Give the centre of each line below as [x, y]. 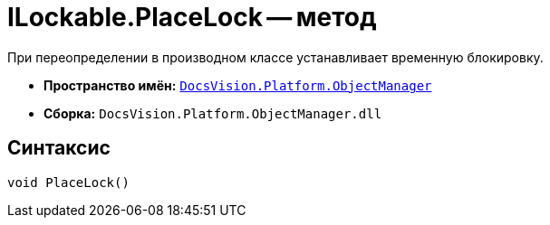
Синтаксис [59, 148]
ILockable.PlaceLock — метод [192, 17]
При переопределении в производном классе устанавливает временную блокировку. [275, 57]
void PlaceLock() [68, 182]
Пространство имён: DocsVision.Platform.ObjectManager [238, 85]
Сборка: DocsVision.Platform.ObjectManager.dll [213, 113]
